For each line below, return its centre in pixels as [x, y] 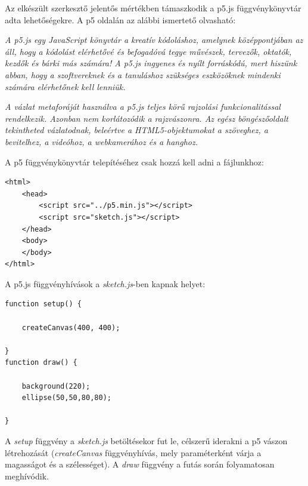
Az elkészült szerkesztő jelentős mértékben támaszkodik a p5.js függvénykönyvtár [153, 8]
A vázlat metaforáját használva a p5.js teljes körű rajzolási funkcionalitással [143, 107]
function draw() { [41, 363]
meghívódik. [27, 476]
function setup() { [43, 304]
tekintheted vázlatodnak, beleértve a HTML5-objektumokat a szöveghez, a [136, 130]
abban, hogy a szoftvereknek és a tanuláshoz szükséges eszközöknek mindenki [143, 74]
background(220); [56, 386]
